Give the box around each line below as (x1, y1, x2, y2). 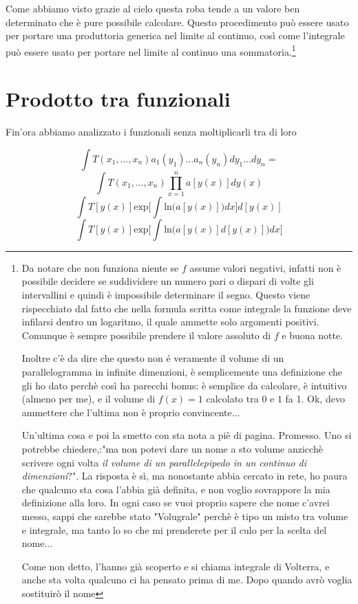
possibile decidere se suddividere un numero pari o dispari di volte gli (21, 274, 314, 288)
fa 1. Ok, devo (285, 391, 345, 406)
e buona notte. (282, 327, 344, 342)
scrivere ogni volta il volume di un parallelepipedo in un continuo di (21, 455, 307, 469)
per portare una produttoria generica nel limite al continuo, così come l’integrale (6, 28, 345, 43)
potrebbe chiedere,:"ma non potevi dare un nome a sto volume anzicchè (21, 442, 323, 455)
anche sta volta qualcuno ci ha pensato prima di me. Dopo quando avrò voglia (21, 572, 352, 587)
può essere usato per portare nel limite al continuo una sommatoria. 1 (6, 42, 296, 58)
